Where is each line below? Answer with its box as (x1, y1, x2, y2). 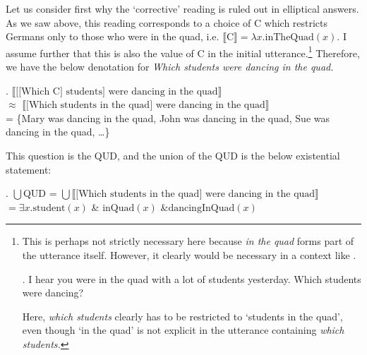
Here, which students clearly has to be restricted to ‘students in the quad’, (22, 308, 343, 323)
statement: (6, 162, 52, 176)
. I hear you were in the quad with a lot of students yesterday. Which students (22, 271, 361, 286)
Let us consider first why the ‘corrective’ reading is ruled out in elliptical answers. (6, 1, 359, 16)
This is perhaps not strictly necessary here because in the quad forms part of (22, 234, 354, 248)
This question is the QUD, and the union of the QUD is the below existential (6, 148, 340, 162)
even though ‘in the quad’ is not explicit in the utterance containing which (22, 323, 344, 337)
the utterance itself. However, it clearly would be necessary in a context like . (22, 247, 356, 262)
